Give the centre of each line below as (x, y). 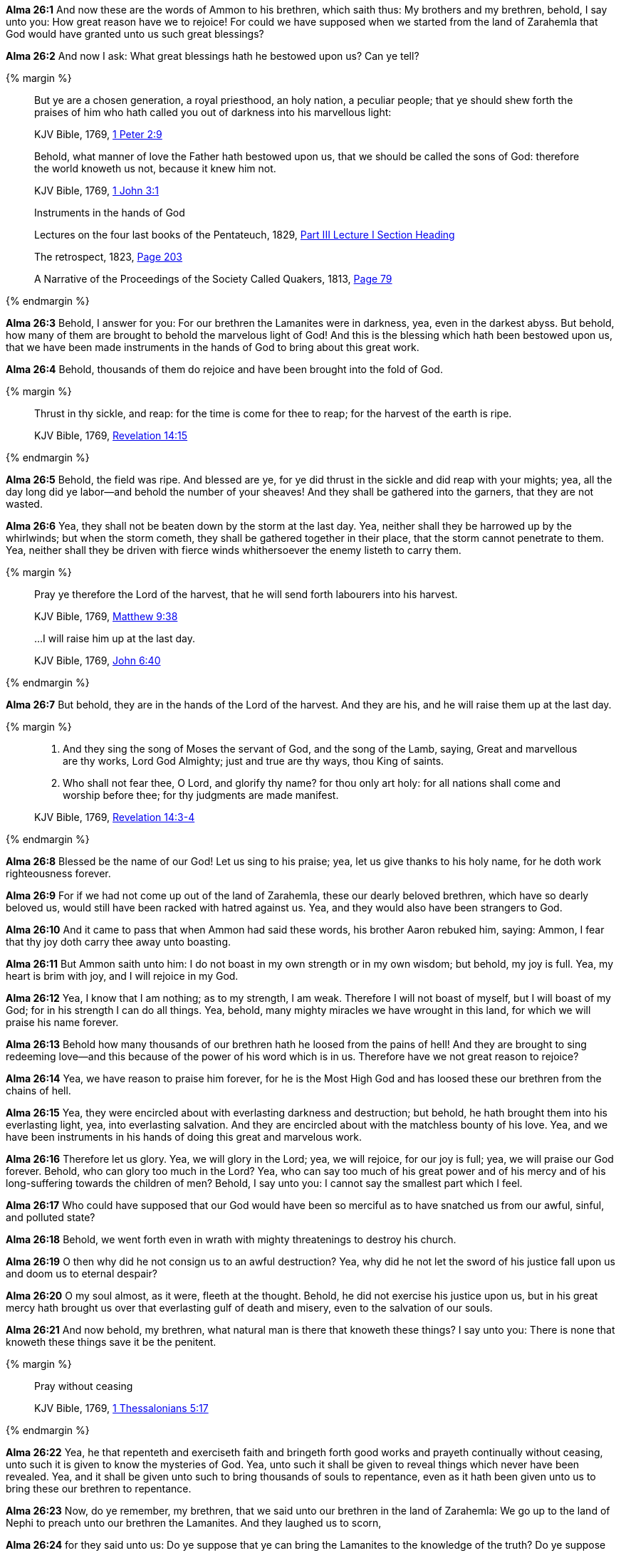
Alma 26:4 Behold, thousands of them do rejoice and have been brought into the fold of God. (224, 369)
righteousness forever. (58, 873)
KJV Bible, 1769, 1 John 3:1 (96, 190)
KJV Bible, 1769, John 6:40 (98, 660)
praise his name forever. (62, 1022)
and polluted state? (51, 1217)
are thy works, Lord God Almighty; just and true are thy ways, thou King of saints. (254, 761)
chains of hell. (38, 1091)
